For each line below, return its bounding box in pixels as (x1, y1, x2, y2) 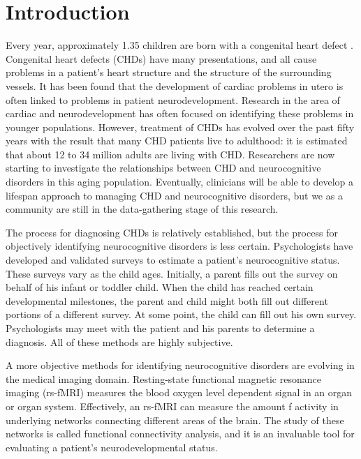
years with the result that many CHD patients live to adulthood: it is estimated (6, 133, 348, 148)
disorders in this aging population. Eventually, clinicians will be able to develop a (6, 174, 354, 189)
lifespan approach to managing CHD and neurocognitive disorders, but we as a (6, 188, 343, 202)
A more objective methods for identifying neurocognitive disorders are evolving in (6, 358, 355, 373)
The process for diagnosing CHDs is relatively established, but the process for (6, 225, 338, 239)
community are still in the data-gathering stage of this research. (6, 202, 279, 216)
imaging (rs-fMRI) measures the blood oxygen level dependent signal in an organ (6, 385, 353, 400)
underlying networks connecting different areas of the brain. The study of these (6, 412, 344, 427)
